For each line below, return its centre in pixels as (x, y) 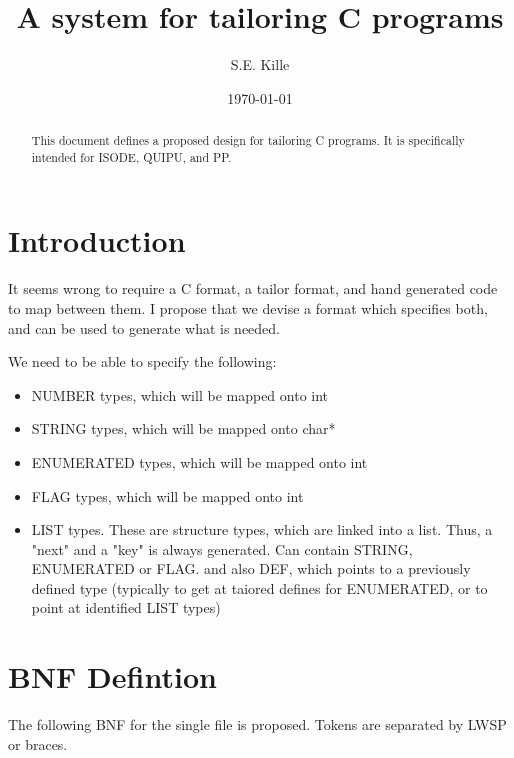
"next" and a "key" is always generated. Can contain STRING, (222, 548)
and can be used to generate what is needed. (144, 327)
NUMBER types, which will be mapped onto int (180, 394)
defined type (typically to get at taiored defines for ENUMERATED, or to (259, 587)
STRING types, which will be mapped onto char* (183, 428)
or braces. (38, 743)
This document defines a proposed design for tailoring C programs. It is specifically (248, 140)
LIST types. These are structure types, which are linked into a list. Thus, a (262, 529)
